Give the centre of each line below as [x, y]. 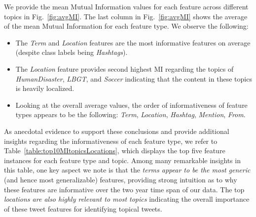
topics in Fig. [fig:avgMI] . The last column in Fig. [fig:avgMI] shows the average [126, 16]
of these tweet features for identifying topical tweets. [83, 208]
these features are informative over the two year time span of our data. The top [124, 189]
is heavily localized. [45, 88]
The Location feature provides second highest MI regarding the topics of [125, 68]
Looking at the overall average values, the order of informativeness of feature [131, 105]
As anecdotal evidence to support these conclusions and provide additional [117, 131]
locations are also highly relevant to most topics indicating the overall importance [127, 199]
